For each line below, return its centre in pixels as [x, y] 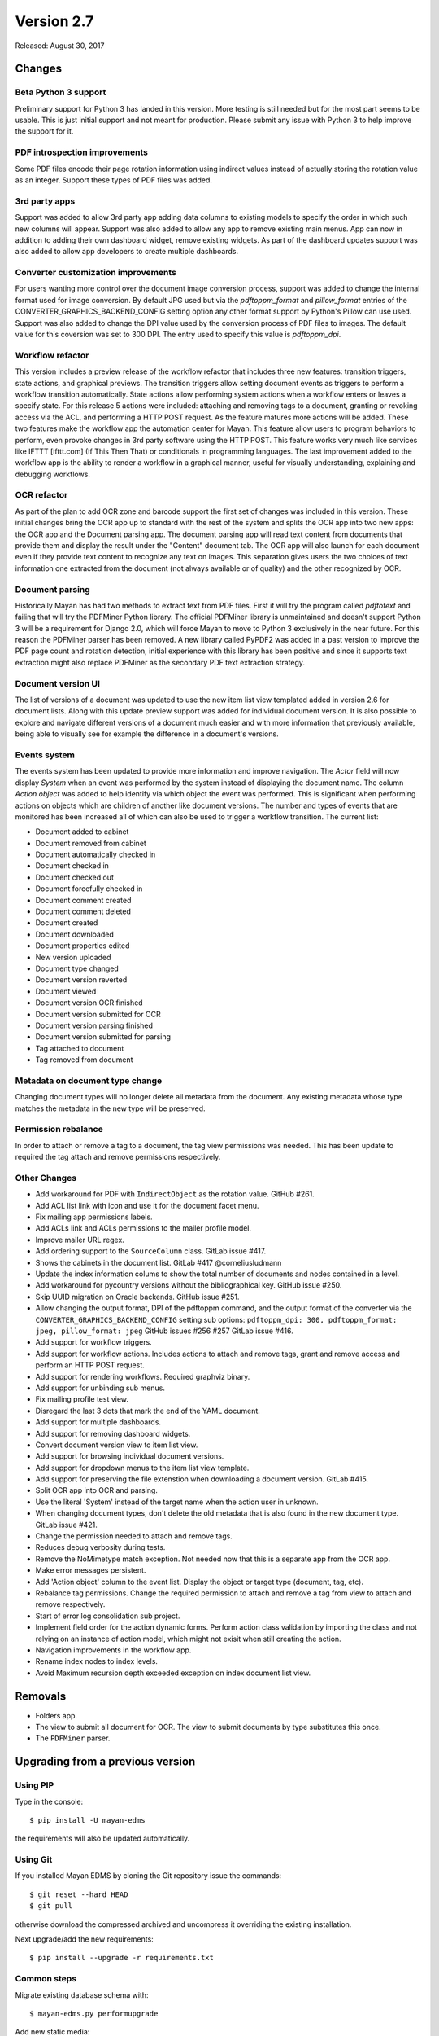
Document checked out [74, 877]
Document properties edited [83, 946]
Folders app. [56, 1715]
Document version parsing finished [94, 1025]
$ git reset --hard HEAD [79, 1894]
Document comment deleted [83, 911]
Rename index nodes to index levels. [97, 1661]
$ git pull [51, 1906]
